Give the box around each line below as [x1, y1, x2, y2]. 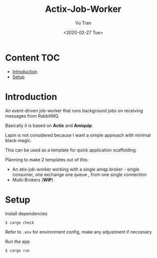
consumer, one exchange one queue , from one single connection [12, 171, 147, 177]
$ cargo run [5, 248, 30, 253]
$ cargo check [5, 220, 35, 225]
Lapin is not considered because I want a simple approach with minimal [5, 132, 151, 138]
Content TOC [5, 52, 60, 63]
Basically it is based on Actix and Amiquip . [5, 123, 93, 129]
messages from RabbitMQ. [5, 113, 59, 119]
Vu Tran [75, 20, 92, 26]
